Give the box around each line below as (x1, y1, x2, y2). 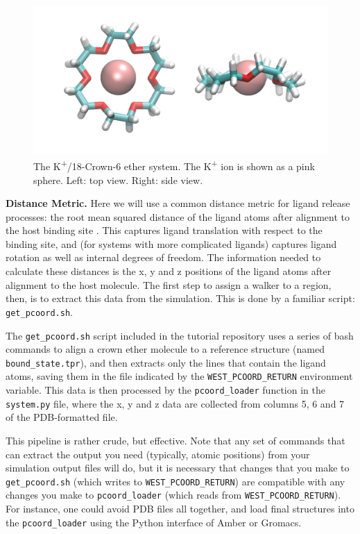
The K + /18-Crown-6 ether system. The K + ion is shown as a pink (33, 157, 315, 173)
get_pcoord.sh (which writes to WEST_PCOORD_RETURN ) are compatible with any (6, 474, 345, 488)
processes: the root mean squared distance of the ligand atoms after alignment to (6, 209, 350, 224)
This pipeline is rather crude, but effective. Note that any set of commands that (6, 433, 345, 447)
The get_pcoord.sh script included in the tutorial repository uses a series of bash (6, 328, 354, 342)
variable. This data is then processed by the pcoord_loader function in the (6, 383, 325, 397)
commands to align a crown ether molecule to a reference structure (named (6, 342, 325, 356)
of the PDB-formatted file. (6, 410, 118, 424)
